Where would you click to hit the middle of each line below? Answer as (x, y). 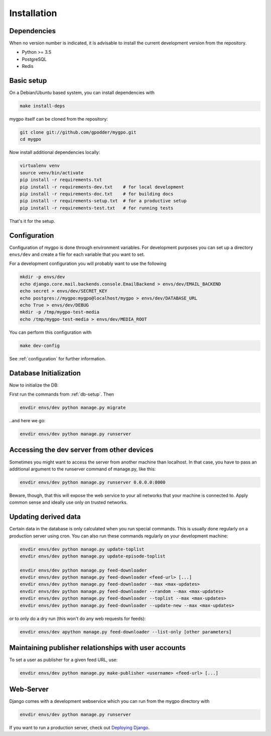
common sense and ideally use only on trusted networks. (69, 502)
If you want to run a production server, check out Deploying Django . (80, 727)
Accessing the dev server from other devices (81, 450)
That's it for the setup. (32, 221)
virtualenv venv (40, 166)
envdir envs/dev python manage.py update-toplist (82, 549)
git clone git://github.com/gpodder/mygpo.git (78, 132)
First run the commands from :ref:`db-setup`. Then (62, 394)
